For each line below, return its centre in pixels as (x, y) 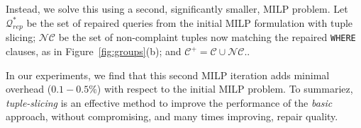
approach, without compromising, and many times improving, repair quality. (172, 116)
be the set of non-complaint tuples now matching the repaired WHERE (207, 37)
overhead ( (29, 89)
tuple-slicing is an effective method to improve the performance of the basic (169, 102)
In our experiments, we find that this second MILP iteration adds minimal (168, 75)
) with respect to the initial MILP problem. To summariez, (225, 89)
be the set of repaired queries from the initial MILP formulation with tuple (190, 22)
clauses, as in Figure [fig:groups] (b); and (94, 51)
